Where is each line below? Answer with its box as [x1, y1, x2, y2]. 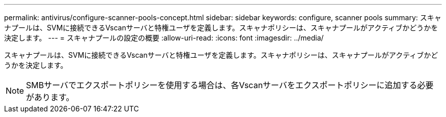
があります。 [26, 92, 74, 102]
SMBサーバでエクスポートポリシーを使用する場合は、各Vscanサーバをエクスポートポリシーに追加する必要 [26, 80, 434, 90]
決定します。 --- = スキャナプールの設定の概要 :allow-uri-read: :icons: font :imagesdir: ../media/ [4, 33, 324, 42]
